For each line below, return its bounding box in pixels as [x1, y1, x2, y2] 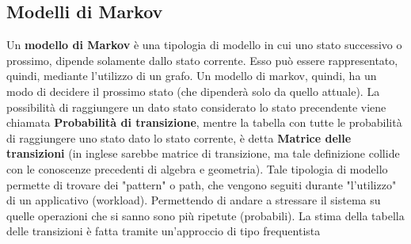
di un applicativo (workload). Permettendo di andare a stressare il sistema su [6, 192, 381, 208]
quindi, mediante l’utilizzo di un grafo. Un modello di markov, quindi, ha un [6, 67, 377, 84]
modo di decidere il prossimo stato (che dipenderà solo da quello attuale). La [6, 82, 380, 99]
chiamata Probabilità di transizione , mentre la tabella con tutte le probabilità [6, 114, 402, 131]
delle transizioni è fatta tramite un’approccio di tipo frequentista [6, 223, 321, 239]
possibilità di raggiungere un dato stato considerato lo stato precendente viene [6, 98, 386, 115]
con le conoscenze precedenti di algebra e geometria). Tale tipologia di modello [6, 160, 388, 177]
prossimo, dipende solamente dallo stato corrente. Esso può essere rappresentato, [6, 51, 398, 68]
